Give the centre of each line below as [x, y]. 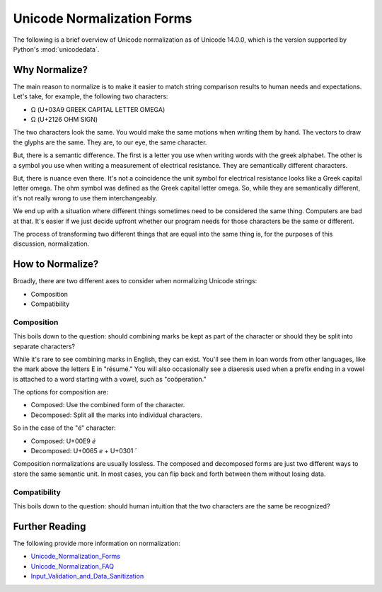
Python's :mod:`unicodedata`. [56, 49]
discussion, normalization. [51, 244]
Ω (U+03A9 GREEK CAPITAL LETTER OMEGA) [98, 109]
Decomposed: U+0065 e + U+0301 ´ [83, 451]
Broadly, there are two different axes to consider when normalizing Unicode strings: [135, 281]
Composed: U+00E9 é [63, 441]
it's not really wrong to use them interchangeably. [85, 198]
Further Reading [50, 526]
